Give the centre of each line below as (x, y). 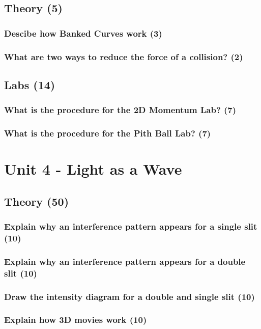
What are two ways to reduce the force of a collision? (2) (124, 56)
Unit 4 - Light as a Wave (93, 169)
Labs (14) (30, 84)
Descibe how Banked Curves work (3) (83, 33)
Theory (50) (37, 201)
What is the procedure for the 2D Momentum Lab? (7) (120, 110)
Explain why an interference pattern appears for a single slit (131, 226)
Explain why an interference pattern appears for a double (125, 261)
